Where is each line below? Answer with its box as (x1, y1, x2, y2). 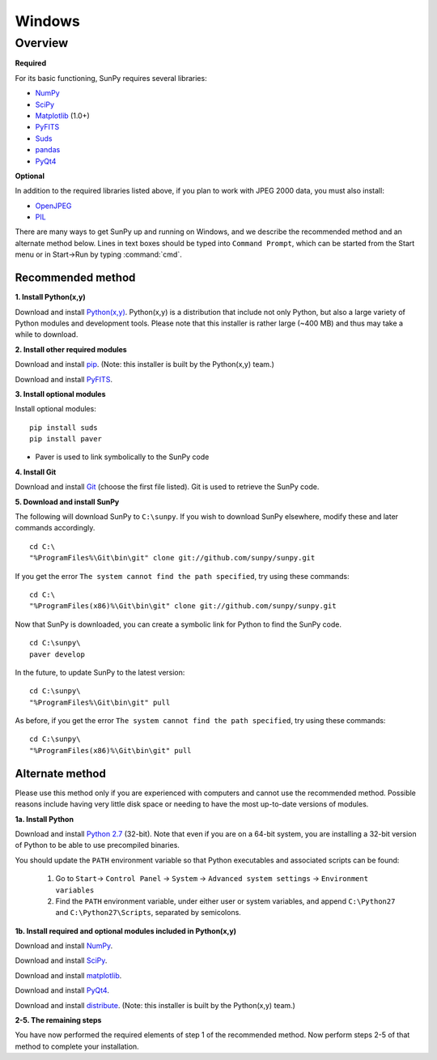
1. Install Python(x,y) (15, 292, 87, 302)
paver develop (29, 649, 85, 659)
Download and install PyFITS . (15, 374, 113, 384)
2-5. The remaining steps (15, 1015, 102, 1025)
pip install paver (29, 434, 103, 444)
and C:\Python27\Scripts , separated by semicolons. (55, 908, 242, 917)
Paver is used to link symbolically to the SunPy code (35, 452, 210, 462)
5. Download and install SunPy (15, 496, 120, 506)
